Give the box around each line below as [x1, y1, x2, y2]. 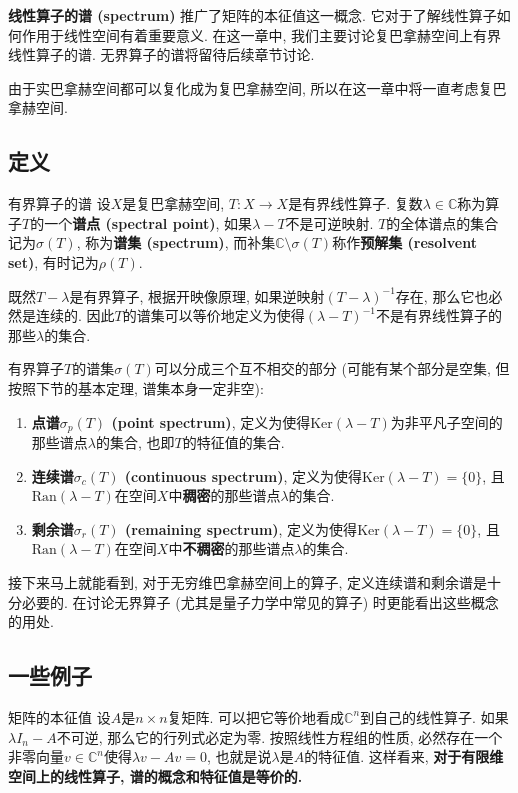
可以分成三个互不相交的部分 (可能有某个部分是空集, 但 [154, 358, 510, 379]
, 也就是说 [206, 746, 272, 767]
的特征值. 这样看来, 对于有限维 [304, 746, 504, 767]
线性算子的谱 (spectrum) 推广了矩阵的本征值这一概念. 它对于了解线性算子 [8, 5, 497, 25]
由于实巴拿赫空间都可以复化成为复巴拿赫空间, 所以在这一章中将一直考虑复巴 [8, 77, 507, 98]
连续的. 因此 [35, 305, 115, 326]
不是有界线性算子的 [376, 305, 503, 326]
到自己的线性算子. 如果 [360, 706, 509, 727]
